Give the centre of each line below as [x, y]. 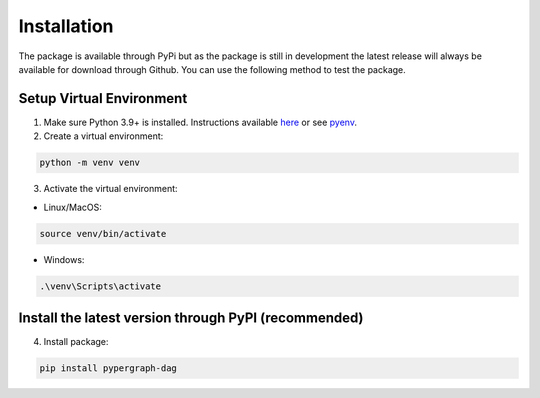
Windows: [64, 259]
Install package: [76, 342]
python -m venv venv [89, 163]
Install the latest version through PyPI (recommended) [191, 317]
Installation [66, 26]
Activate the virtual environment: [111, 189]
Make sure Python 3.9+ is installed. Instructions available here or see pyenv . [200, 122]
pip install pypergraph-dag [108, 368]
